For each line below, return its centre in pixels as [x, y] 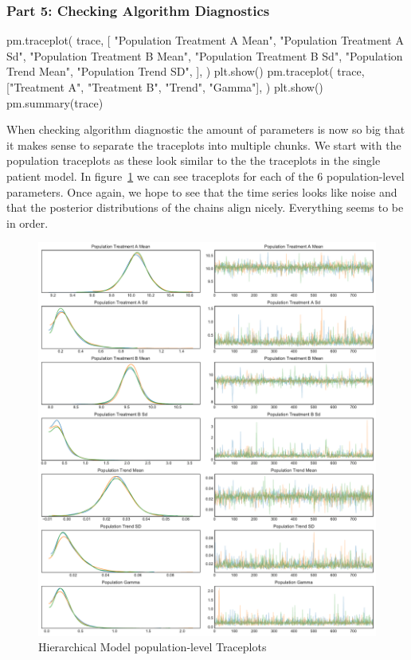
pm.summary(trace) [55, 102]
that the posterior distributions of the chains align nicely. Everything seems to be [205, 207]
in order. [27, 223]
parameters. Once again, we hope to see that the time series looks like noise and [202, 191]
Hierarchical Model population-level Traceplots [153, 647]
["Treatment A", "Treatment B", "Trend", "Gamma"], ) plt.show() [165, 87]
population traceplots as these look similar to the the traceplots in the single [194, 160]
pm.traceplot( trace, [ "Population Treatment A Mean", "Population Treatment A [205, 40]
